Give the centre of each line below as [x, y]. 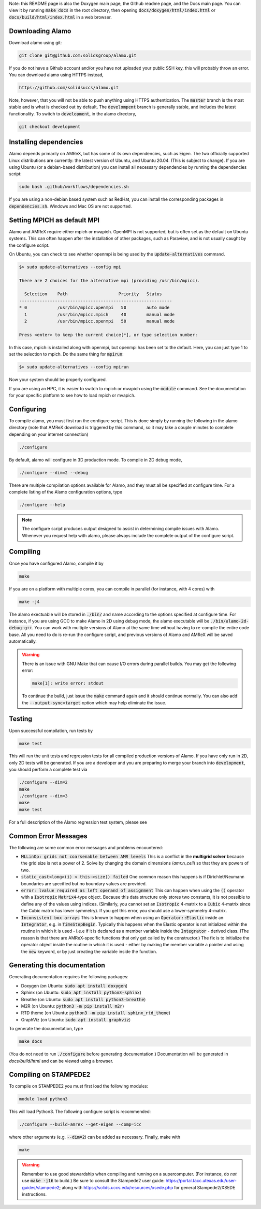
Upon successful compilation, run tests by [51, 731]
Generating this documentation [57, 965]
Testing [21, 719]
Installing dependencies [46, 142]
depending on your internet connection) [49, 434]
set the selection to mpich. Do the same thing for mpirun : [66, 354]
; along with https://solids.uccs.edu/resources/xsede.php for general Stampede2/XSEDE [147, 1187]
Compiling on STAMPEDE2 [50, 1074]
